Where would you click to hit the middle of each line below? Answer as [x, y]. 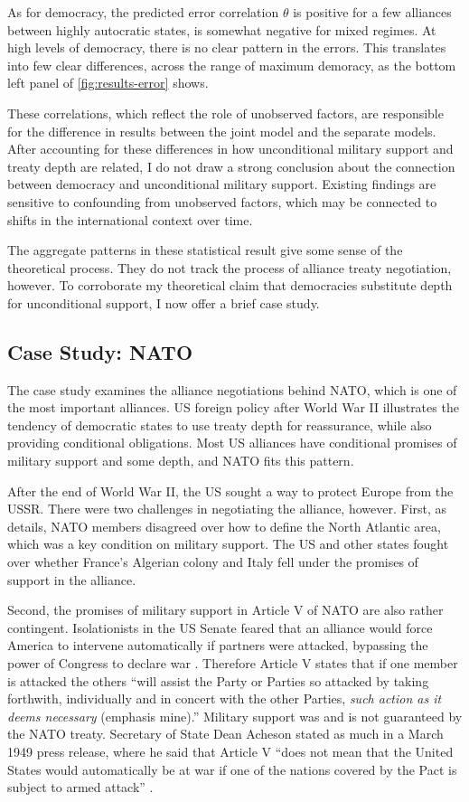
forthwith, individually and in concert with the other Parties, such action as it [225, 698]
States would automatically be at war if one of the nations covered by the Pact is [232, 769]
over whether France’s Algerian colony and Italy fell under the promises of [213, 562]
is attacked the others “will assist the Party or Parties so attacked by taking [218, 680]
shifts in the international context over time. [130, 219]
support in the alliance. [72, 579]
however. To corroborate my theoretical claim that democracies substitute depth [230, 285]
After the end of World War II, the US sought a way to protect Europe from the [230, 491]
